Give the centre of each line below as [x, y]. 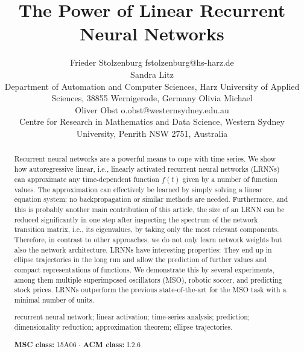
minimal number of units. [54, 299]
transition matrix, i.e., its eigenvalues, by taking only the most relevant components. [147, 229]
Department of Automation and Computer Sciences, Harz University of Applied [152, 86]
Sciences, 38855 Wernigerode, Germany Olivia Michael [152, 98]
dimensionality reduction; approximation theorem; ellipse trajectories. [123, 327]
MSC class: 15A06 [45, 344]
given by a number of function [230, 179]
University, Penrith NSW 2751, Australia [152, 133]
